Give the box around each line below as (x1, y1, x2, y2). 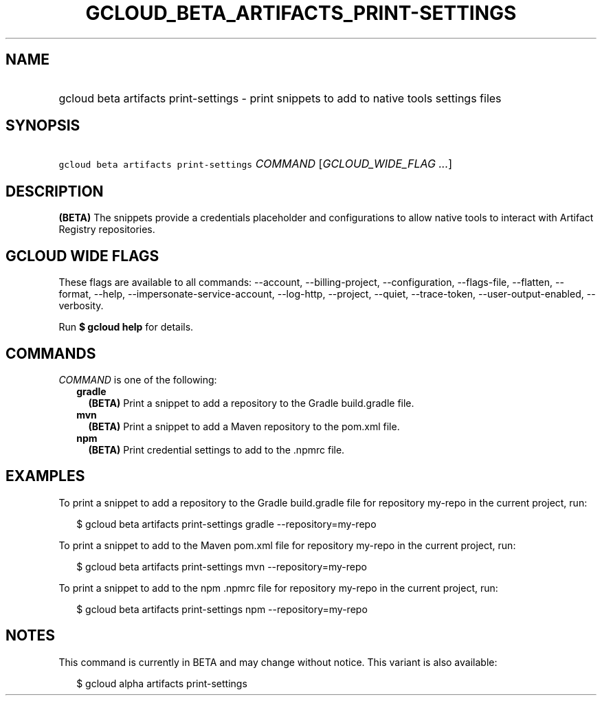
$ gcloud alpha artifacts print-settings (76, 677, 247, 689)
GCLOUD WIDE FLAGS (5, 247, 159, 265)
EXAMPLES (5, 467, 85, 485)
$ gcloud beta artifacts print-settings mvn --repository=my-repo (76, 560, 367, 572)
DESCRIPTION (5, 182, 104, 200)
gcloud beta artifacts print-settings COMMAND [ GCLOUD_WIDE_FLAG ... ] (58, 157, 453, 171)
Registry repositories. (58, 223, 155, 236)
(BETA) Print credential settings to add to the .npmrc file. (88, 443, 345, 456)
